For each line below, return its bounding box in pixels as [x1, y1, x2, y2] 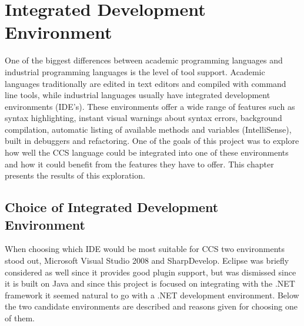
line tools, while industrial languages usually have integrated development [5, 89, 270, 101]
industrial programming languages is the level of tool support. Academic [5, 65, 265, 78]
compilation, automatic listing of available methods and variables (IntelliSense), [5, 123, 292, 135]
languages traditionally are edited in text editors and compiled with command [5, 77, 286, 89]
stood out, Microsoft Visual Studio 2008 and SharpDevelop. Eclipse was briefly [5, 254, 289, 267]
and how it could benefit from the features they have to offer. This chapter [5, 157, 274, 170]
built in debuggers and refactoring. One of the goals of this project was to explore [5, 135, 299, 147]
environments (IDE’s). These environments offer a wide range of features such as [5, 100, 295, 112]
